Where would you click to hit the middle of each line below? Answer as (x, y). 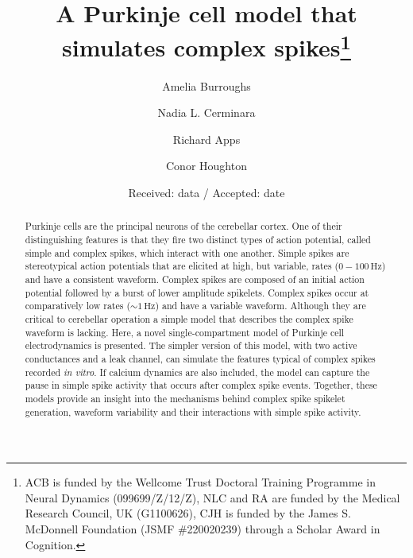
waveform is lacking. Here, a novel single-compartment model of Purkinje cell (185, 332)
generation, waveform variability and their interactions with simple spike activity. (193, 411)
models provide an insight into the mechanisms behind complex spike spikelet (185, 398)
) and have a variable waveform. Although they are (261, 306)
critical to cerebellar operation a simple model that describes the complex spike (189, 319)
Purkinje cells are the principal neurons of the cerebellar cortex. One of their (183, 226)
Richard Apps (206, 139)
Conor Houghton (206, 166)
